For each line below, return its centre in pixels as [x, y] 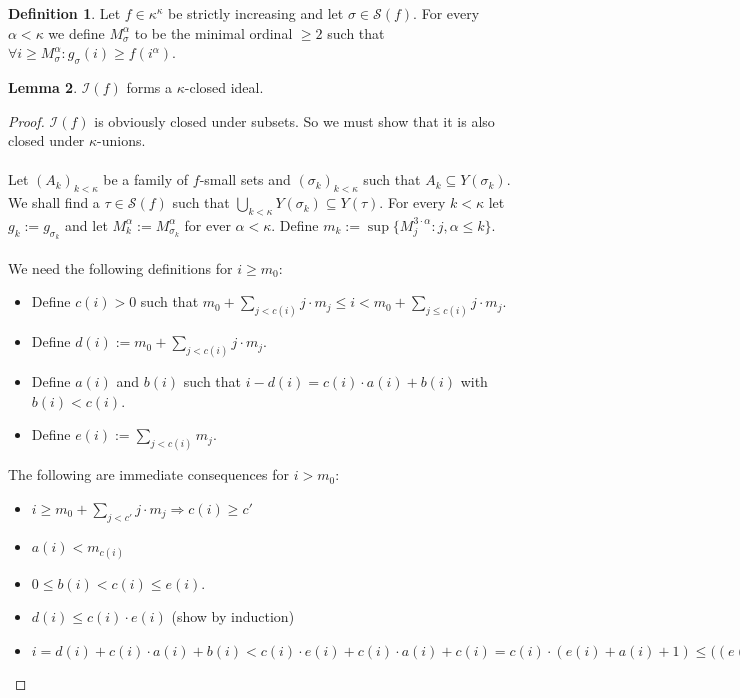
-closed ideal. [224, 86]
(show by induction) [233, 616]
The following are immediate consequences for [148, 474]
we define [76, 32]
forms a [149, 86]
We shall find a [54, 202]
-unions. [121, 140]
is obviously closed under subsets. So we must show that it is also [294, 120]
